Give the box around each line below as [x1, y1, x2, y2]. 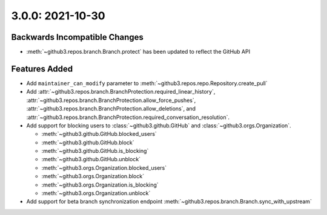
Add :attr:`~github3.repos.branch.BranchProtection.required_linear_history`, [26, 88, 216, 95]
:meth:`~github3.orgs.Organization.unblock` [41, 190, 151, 197]
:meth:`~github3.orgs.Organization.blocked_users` [41, 164, 167, 172]
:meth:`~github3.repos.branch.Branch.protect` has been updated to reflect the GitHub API [26, 48, 251, 56]
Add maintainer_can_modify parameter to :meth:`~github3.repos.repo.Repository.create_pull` [26, 79, 268, 87]
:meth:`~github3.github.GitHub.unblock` [41, 156, 141, 163]
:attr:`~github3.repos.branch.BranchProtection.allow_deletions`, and [26, 105, 196, 112]
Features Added [11, 63, 73, 74]
